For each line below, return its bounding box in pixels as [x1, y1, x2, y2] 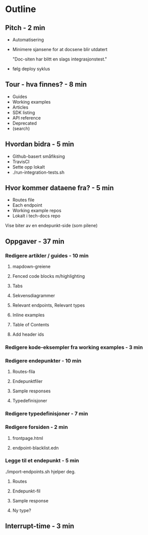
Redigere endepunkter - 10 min [5, 357, 82, 364]
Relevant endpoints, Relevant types [12, 302, 85, 308]
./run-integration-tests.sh [12, 169, 65, 175]
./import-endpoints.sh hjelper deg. [5, 468, 76, 474]
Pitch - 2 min [5, 24, 46, 32]
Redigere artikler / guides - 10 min [5, 252, 89, 259]
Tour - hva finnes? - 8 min [5, 80, 87, 89]
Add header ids [12, 331, 44, 337]
